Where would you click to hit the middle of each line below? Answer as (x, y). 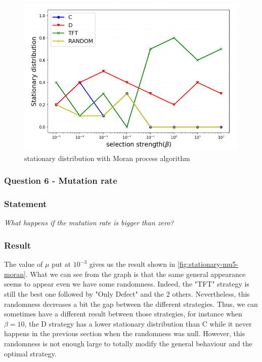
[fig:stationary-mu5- (208, 264)
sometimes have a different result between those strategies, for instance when (123, 314)
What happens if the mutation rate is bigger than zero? (89, 223)
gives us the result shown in (132, 264)
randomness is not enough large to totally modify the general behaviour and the (128, 343)
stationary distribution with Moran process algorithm (107, 158)
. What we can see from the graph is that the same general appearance (136, 274)
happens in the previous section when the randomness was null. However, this (125, 333)
